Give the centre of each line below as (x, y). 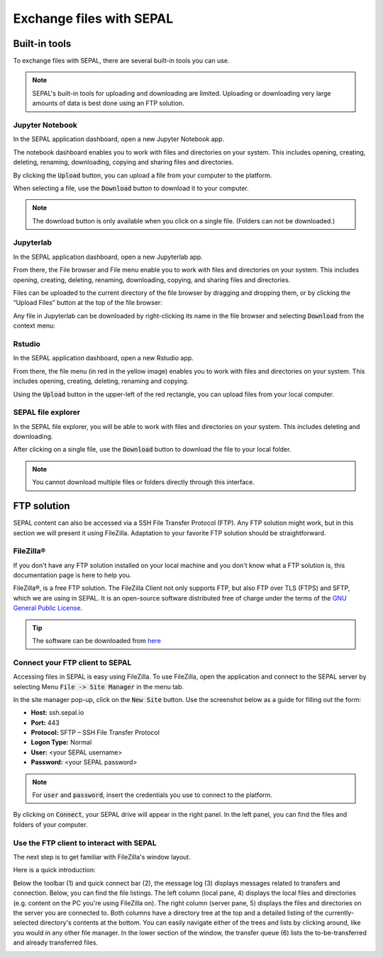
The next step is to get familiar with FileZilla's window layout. (102, 857)
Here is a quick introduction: (54, 870)
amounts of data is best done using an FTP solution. (108, 104)
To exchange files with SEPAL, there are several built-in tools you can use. (121, 61)
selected (26, 923)
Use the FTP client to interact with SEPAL (85, 842)
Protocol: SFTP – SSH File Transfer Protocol (95, 733)
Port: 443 (45, 723)
